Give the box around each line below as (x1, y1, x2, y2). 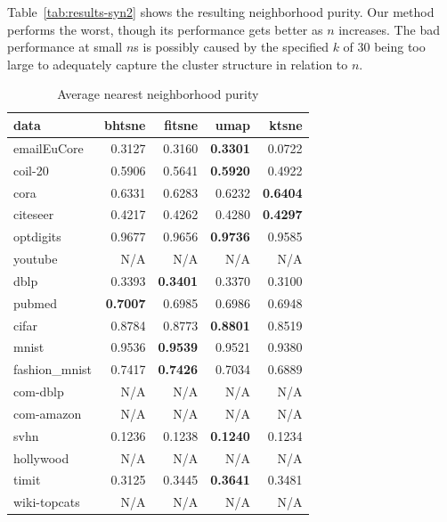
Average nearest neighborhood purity (57, 85, 259, 103)
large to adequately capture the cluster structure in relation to (7, 54, 348, 73)
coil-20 (13, 160, 49, 179)
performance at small (7, 37, 123, 56)
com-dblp (13, 382, 64, 401)
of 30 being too (343, 37, 426, 56)
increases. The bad (338, 20, 440, 38)
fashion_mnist (13, 360, 93, 379)
